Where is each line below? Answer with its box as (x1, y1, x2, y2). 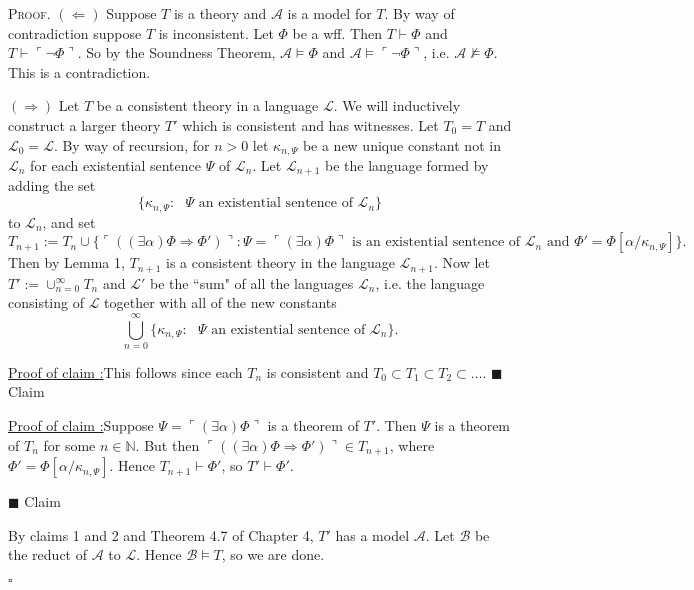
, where (389, 434, 435, 455)
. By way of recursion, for (53, 134, 210, 155)
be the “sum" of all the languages (149, 272, 354, 293)
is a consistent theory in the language (166, 252, 395, 273)
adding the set (8, 175, 96, 196)
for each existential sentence (30, 155, 201, 176)
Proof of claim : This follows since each (8, 361, 243, 382)
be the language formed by (325, 155, 489, 176)
